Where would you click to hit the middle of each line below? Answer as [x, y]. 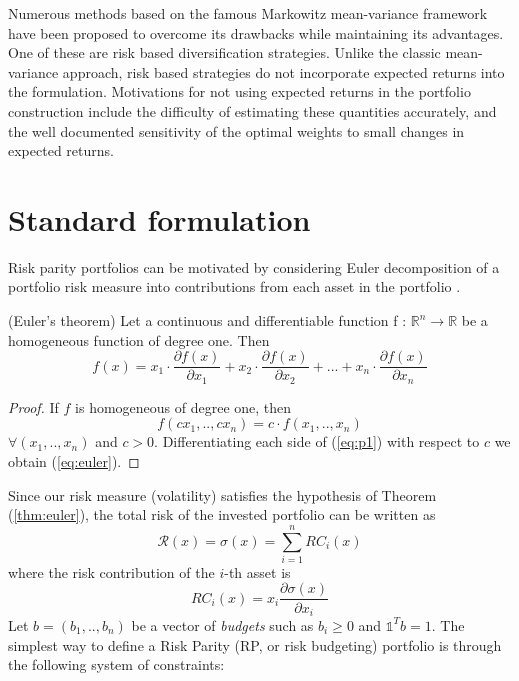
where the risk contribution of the [111, 571]
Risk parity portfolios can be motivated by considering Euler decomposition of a [254, 266]
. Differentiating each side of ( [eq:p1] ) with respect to [317, 441]
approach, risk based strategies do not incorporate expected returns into [283, 71]
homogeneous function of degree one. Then [139, 339]
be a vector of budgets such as [222, 624]
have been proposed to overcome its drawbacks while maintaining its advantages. [256, 32]
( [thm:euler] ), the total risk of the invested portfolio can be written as [222, 514]
